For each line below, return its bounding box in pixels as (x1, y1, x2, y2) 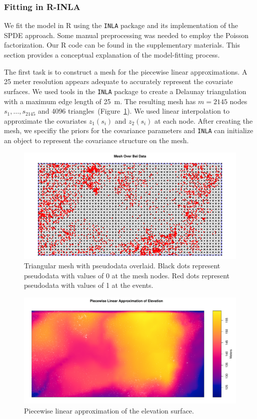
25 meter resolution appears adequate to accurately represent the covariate (4, 76, 233, 87)
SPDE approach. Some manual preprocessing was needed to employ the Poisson (4, 30, 248, 40)
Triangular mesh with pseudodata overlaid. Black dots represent (24, 260, 220, 271)
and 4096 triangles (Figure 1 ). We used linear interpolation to (38, 106, 229, 116)
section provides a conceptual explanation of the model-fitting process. (4, 50, 220, 60)
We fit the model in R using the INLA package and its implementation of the (4, 20, 238, 31)
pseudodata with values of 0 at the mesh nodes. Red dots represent (24, 270, 229, 280)
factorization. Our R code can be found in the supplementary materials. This (4, 40, 240, 50)
